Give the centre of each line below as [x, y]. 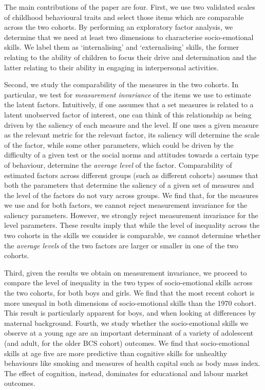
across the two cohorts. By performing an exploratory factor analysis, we [119, 27]
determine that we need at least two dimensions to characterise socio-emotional [129, 37]
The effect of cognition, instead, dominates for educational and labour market [126, 373]
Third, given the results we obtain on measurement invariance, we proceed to [126, 272]
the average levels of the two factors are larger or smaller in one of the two [121, 245]
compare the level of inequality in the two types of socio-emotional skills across [128, 282]
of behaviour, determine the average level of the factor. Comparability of [118, 164]
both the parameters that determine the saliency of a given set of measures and [129, 185]
